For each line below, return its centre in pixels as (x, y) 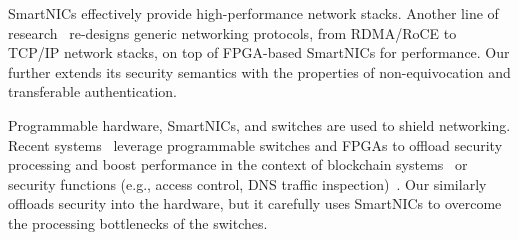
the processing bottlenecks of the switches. (138, 222)
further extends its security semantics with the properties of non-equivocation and (259, 71)
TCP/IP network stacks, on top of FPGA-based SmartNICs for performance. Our (259, 52)
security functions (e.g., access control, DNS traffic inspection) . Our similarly (247, 183)
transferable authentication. (92, 91)
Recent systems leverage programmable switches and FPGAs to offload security (255, 144)
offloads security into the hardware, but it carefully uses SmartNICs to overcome (255, 203)
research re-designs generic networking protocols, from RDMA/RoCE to (232, 32)
